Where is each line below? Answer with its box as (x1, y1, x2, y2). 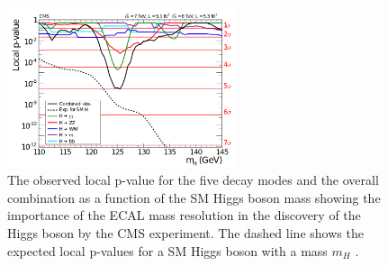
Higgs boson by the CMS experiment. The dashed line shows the (7, 223, 364, 242)
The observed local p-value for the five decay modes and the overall (7, 170, 379, 189)
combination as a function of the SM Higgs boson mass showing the (7, 188, 381, 206)
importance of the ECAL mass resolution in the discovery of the (7, 206, 361, 225)
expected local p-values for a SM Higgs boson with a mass (7, 241, 328, 260)
